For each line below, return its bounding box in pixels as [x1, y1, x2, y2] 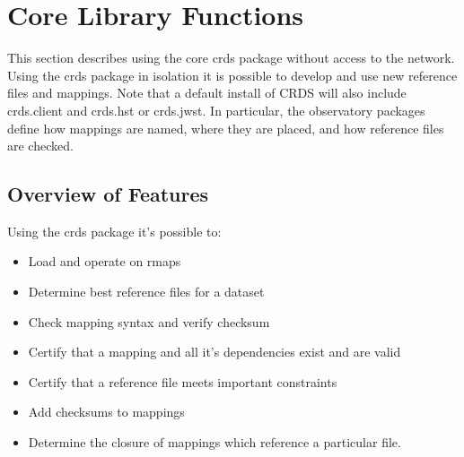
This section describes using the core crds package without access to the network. [7, 48, 455, 67]
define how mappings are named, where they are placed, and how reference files [7, 118, 444, 137]
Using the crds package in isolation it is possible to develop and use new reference [7, 65, 458, 84]
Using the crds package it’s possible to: [7, 221, 222, 240]
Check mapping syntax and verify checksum [28, 312, 270, 331]
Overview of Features [7, 180, 209, 208]
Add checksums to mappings [28, 402, 185, 421]
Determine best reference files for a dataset [28, 282, 265, 301]
